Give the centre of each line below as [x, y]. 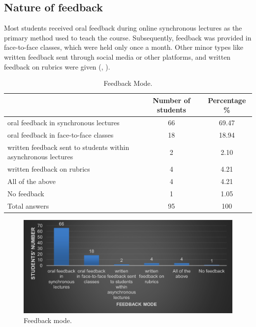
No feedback [26, 194]
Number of [172, 100]
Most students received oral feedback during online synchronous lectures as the [123, 28]
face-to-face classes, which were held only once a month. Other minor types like [124, 47]
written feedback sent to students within [68, 147]
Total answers [28, 205]
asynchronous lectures [40, 157]
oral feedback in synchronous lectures [64, 123]
